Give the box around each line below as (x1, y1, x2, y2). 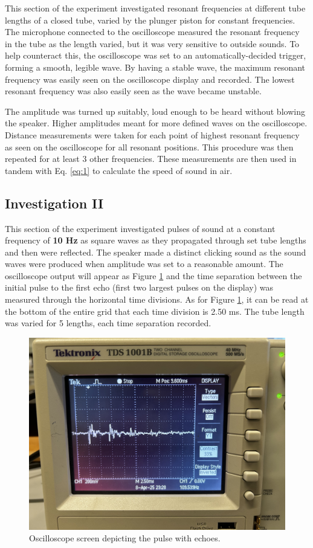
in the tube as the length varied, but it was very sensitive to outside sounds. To (5, 37, 300, 50)
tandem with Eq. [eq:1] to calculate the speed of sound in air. (5, 164, 233, 176)
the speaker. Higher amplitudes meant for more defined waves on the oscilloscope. (5, 117, 308, 129)
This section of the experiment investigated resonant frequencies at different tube (5, 2, 306, 14)
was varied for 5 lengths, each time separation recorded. (5, 317, 211, 329)
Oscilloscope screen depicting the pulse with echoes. (29, 532, 221, 544)
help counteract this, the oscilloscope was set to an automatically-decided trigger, (5, 49, 306, 62)
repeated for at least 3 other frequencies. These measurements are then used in (5, 152, 297, 165)
